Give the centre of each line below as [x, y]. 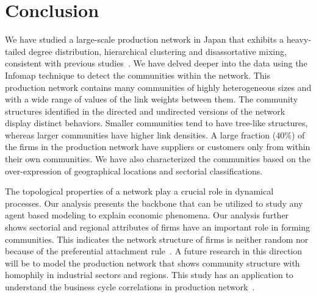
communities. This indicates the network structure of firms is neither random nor [157, 239]
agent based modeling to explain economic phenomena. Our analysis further [147, 215]
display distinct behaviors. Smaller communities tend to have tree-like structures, [156, 123]
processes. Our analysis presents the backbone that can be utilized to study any [154, 203]
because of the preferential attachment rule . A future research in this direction [154, 251]
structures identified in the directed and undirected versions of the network [145, 111]
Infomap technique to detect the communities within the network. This [138, 75]
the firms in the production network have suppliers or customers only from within [158, 147]
